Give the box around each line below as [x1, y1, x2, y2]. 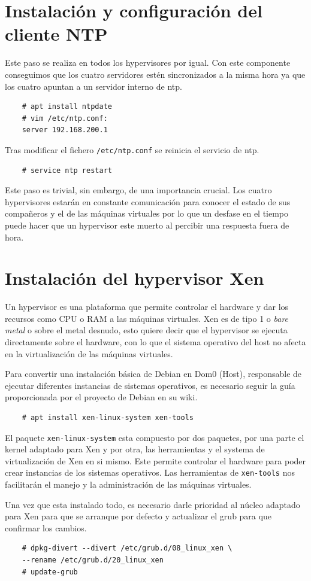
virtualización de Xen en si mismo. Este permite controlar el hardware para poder [5, 454, 306, 467]
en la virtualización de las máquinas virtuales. [5, 347, 173, 360]
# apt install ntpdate [22, 102, 112, 111]
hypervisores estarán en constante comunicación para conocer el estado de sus [5, 195, 291, 208]
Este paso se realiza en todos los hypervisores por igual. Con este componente [5, 56, 291, 69]
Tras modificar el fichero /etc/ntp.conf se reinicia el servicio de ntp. [5, 143, 259, 156]
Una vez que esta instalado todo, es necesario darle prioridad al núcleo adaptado [5, 498, 300, 510]
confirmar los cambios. [5, 521, 87, 534]
